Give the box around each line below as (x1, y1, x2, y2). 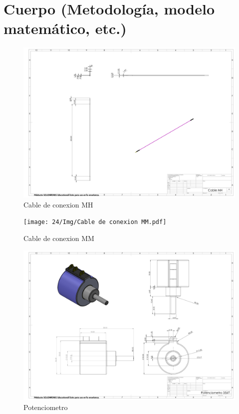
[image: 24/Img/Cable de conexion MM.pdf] (23, 218, 167, 226)
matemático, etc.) (3, 18, 127, 38)
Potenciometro (23, 401, 68, 412)
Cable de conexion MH (23, 199, 93, 209)
